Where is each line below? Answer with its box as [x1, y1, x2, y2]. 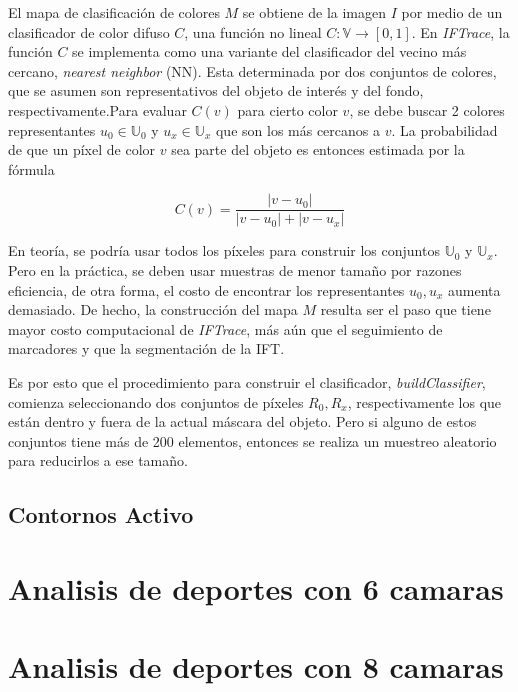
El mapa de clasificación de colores [8, 2, 220, 22]
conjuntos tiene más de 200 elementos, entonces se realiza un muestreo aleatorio [8, 430, 497, 451]
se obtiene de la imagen [242, 2, 387, 22]
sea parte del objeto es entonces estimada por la [171, 139, 465, 160]
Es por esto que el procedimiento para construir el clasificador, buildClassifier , [8, 371, 486, 392]
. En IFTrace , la [411, 21, 510, 42]
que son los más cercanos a [215, 119, 380, 140]
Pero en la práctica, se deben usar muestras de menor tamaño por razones [8, 260, 462, 280]
